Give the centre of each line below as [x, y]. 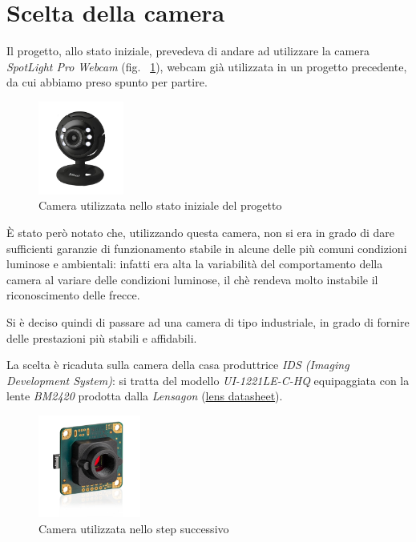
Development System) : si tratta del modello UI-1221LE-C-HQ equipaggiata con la [208, 380]
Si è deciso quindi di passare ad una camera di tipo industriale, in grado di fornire [208, 322]
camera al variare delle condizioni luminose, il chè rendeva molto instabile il [192, 279]
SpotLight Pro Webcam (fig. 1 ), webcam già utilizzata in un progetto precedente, [207, 66]
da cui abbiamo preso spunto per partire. [107, 82]
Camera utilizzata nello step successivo [134, 528]
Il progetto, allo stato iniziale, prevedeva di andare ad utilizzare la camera [188, 51]
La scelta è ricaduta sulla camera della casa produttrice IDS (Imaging [178, 365]
